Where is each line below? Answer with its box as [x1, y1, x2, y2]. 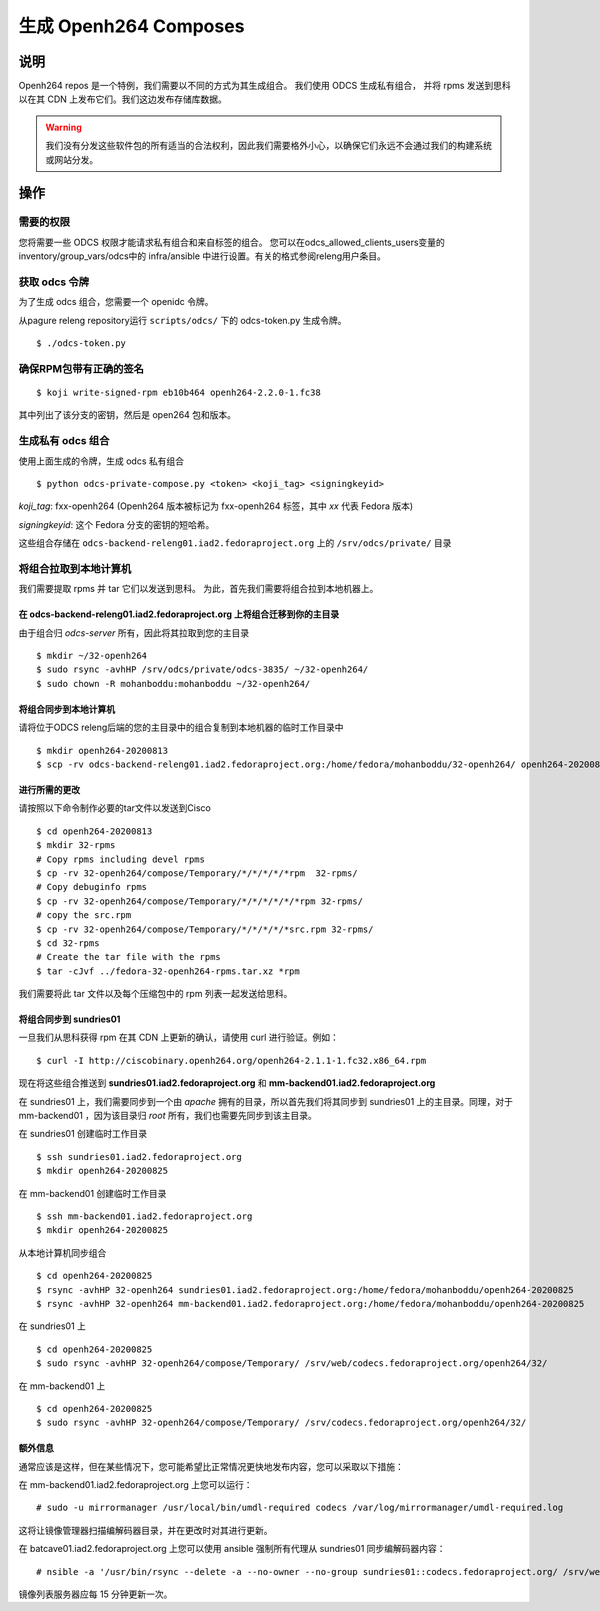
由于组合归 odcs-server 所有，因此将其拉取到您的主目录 [18, 626, 250, 639]
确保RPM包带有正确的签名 [18, 361, 145, 375]
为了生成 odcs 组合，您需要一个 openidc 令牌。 [18, 296, 214, 308]
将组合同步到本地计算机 [18, 703, 115, 715]
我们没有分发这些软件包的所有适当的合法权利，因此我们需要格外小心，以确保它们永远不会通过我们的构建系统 [45, 140, 492, 152]
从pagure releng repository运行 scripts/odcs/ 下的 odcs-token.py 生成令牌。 [18, 314, 347, 326]
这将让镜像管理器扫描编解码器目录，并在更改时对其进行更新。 [18, 1524, 273, 1536]
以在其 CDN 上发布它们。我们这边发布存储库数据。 [18, 93, 227, 105]
